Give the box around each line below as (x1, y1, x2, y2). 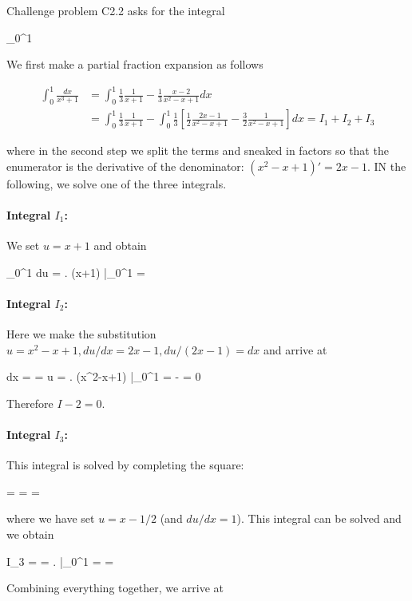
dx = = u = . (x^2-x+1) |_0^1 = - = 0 (6, 368, 201, 385)
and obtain (93, 237, 147, 254)
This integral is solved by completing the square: (6, 457, 244, 473)
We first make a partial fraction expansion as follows (6, 56, 263, 73)
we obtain (6, 526, 54, 543)
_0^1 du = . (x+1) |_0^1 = (6, 263, 145, 280)
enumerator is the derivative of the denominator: (6, 157, 244, 174)
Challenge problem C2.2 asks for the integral (6, 2, 225, 18)
